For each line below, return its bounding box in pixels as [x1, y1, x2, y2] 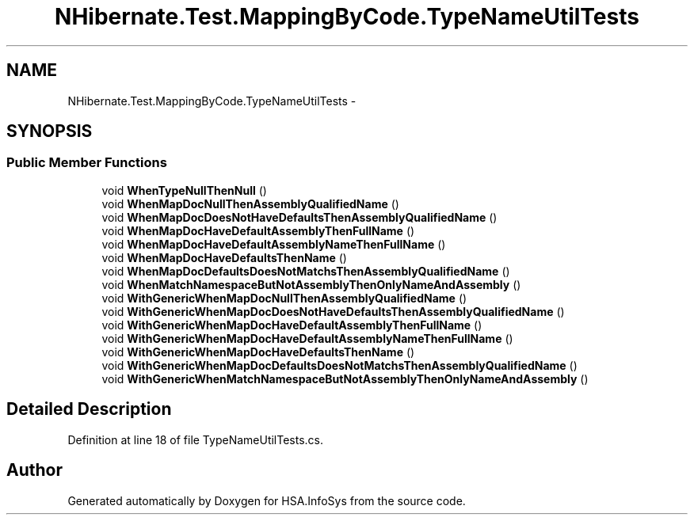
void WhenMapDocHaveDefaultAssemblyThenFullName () [101, 223, 415, 238]
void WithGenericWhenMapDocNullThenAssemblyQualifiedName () [101, 291, 467, 305]
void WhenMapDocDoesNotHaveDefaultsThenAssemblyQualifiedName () [101, 210, 498, 224]
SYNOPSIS [6, 121, 93, 142]
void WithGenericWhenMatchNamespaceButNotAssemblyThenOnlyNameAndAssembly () [101, 371, 589, 386]
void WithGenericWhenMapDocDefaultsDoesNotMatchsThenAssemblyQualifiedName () [101, 358, 578, 372]
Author [6, 460, 63, 481]
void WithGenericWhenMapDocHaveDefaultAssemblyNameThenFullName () [101, 331, 513, 345]
